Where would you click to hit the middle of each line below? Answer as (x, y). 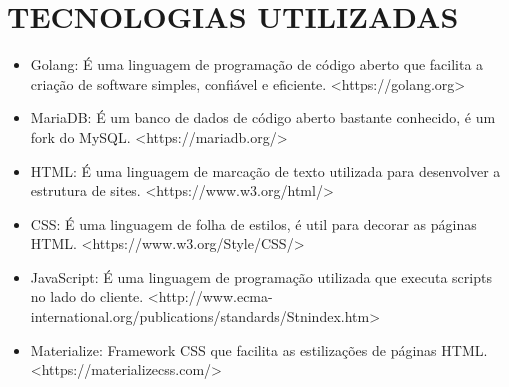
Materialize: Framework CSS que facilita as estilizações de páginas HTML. (259, 349)
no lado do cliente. (87, 296)
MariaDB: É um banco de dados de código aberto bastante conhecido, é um (263, 117)
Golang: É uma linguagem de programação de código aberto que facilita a (257, 64)
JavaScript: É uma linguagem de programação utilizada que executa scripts (261, 276)
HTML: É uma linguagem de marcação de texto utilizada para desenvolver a (265, 170)
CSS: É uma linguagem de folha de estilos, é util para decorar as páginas (253, 223)
